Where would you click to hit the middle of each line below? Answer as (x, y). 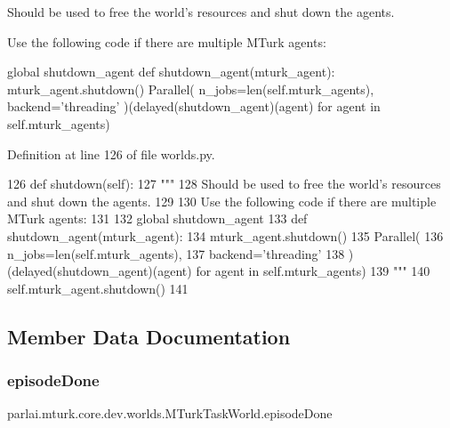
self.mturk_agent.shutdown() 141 (98, 288)
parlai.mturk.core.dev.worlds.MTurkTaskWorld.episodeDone (170, 413)
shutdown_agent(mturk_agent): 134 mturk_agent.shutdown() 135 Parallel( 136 (225, 235)
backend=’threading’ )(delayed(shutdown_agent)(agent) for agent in (194, 106)
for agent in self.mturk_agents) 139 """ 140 (313, 271)
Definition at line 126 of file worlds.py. (111, 153)
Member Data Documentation (149, 336)
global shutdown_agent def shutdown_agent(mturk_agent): (171, 72)
